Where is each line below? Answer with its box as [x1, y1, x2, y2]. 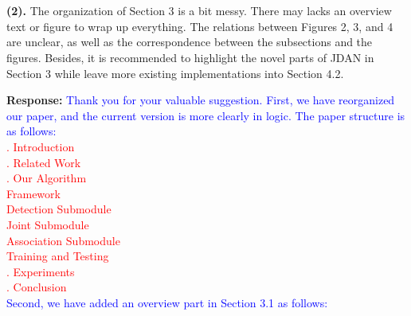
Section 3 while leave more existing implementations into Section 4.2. [6, 64, 344, 81]
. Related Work [6, 154, 81, 170]
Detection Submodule [6, 201, 112, 217]
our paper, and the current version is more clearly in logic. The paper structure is [6, 107, 405, 123]
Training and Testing [6, 248, 109, 264]
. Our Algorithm [6, 170, 87, 186]
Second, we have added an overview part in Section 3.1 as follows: [6, 294, 328, 310]
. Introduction [6, 138, 75, 154]
